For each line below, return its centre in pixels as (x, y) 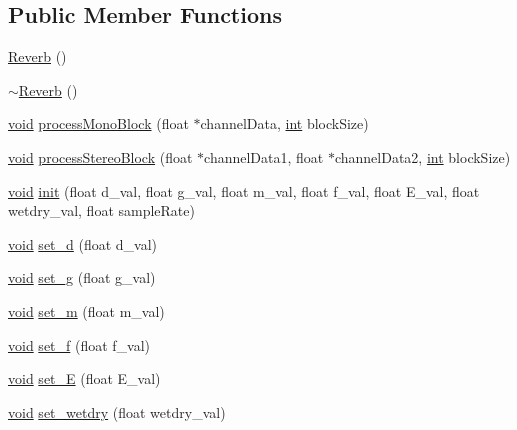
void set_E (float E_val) (84, 378)
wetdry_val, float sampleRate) (101, 210)
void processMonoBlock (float (98, 123)
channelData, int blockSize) (284, 123)
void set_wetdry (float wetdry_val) (117, 411)
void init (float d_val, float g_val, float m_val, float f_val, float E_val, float (244, 190)
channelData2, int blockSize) (422, 156)
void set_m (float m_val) (86, 310)
